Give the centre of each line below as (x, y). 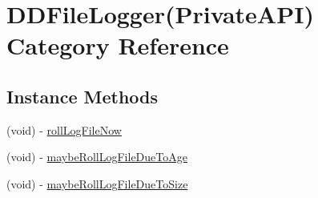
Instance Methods (82, 96)
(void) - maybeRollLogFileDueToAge (97, 157)
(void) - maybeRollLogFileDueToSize (97, 183)
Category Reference (118, 45)
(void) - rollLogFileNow (64, 129)
